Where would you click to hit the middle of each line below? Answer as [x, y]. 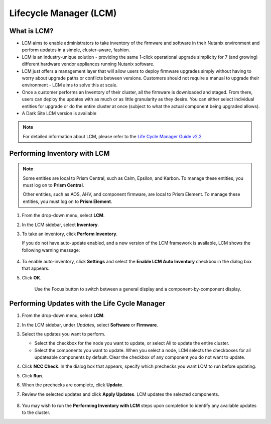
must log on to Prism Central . [53, 185]
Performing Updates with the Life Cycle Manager [87, 304]
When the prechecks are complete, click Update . [73, 385]
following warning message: [51, 250]
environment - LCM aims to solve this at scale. [70, 85]
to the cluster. [36, 412]
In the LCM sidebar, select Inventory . [60, 225]
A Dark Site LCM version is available [59, 113]
